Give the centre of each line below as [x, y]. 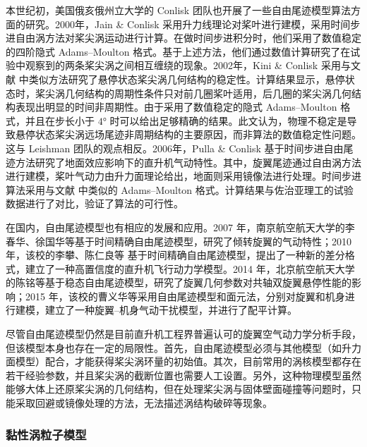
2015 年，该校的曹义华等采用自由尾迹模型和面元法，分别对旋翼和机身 [185, 296]
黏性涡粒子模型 [46, 434]
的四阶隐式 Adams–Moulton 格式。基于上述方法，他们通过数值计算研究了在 [178, 51]
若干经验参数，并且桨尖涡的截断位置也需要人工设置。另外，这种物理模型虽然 [183, 375]
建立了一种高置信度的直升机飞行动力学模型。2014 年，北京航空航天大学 [190, 268]
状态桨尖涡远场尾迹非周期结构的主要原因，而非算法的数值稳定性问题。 [198, 134]
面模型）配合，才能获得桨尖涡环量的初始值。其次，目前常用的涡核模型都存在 [183, 361]
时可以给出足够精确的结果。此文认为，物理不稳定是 [228, 120]
